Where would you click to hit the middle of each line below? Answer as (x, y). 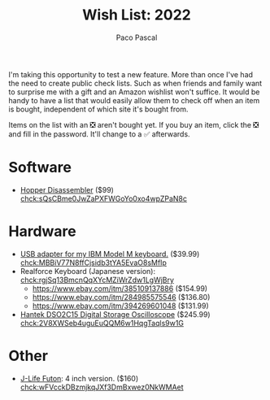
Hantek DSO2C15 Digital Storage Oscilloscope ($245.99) (115, 314)
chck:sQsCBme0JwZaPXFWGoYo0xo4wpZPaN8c (104, 198)
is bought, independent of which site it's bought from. (98, 109)
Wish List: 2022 (137, 15)
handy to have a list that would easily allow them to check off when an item (134, 100)
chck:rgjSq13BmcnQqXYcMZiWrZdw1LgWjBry (97, 280)
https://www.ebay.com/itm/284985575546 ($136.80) (121, 297)
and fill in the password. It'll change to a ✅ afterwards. (99, 134)
